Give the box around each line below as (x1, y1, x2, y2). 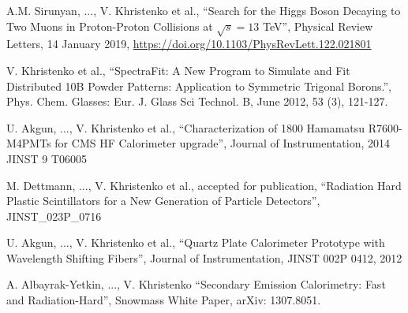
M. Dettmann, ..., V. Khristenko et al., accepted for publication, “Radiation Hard (6, 177, 402, 193)
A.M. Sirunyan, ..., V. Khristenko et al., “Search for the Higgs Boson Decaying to (6, 2, 401, 18)
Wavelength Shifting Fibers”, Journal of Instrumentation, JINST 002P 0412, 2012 (6, 249, 402, 266)
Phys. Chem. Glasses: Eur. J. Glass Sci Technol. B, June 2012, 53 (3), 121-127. (6, 93, 388, 110)
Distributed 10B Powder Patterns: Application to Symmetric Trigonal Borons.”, (6, 77, 391, 94)
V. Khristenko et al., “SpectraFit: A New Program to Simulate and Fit (6, 61, 350, 78)
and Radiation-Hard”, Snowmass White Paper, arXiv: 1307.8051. (6, 292, 321, 308)
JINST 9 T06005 (6, 150, 88, 166)
